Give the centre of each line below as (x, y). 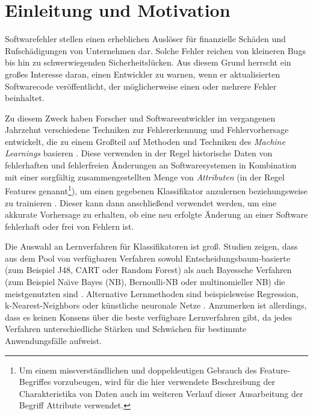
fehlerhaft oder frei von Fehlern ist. (70, 226)
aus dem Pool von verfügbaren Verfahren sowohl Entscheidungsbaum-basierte (147, 258)
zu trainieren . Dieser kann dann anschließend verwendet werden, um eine (141, 202)
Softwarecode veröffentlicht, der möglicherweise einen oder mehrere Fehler (141, 86)
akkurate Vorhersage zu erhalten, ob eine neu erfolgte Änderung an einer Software (156, 214)
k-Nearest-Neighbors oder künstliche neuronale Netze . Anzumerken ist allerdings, (156, 305)
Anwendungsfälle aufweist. (54, 341)
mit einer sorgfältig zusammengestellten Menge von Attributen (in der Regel (145, 177)
